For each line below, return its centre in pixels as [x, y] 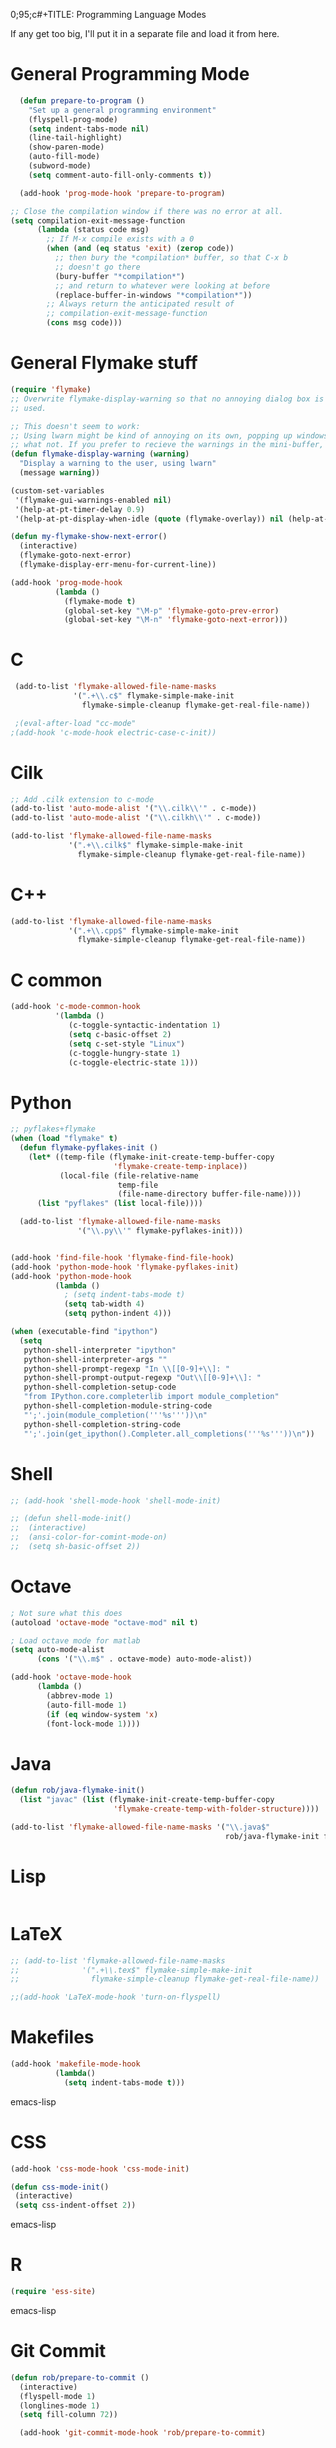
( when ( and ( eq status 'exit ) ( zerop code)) [140, 249]
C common [56, 980]
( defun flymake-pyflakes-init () [89, 1148]
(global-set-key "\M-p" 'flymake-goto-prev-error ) [171, 610]
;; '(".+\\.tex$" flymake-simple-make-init [131, 1970]
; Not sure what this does [66, 1613]
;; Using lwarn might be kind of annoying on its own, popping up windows [169, 435]
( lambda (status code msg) [93, 230]
